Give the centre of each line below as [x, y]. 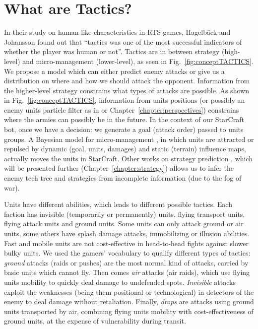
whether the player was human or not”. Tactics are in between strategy [112, 51]
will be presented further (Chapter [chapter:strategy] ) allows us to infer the [119, 168]
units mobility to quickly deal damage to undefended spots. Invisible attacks [120, 282]
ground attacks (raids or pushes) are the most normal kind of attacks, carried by [126, 262]
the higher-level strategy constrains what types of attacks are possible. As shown [127, 90]
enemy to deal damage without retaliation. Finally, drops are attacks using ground [129, 301]
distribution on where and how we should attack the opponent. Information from [127, 81]
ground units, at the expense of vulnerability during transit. [95, 321]
